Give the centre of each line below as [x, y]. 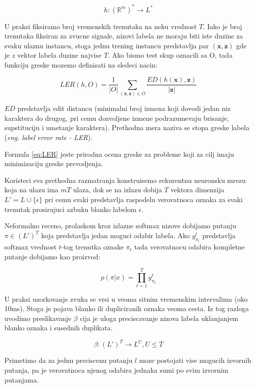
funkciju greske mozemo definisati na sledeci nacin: [81, 64]
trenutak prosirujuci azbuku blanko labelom [71, 209]
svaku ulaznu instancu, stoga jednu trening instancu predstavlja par [107, 45]
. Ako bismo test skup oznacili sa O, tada [170, 55]
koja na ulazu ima [32, 190]
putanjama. [22, 379]
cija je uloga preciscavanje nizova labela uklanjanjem [159, 318]
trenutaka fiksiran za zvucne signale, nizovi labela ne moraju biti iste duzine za [124, 36]
